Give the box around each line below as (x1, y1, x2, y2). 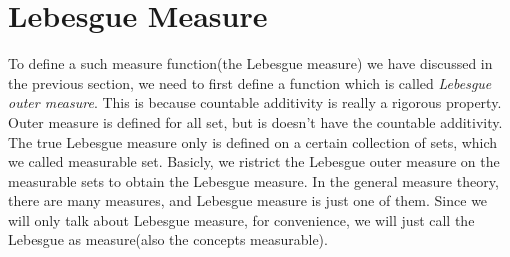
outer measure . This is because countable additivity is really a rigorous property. (8, 92, 502, 113)
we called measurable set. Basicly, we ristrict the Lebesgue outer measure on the (8, 151, 500, 172)
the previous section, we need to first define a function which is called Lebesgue (8, 72, 492, 93)
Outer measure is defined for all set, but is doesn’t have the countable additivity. (8, 111, 503, 132)
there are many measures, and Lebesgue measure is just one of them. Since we (8, 190, 488, 211)
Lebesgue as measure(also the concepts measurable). (8, 229, 328, 250)
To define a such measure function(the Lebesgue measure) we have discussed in (8, 53, 493, 74)
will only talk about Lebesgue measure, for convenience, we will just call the (8, 209, 475, 230)
